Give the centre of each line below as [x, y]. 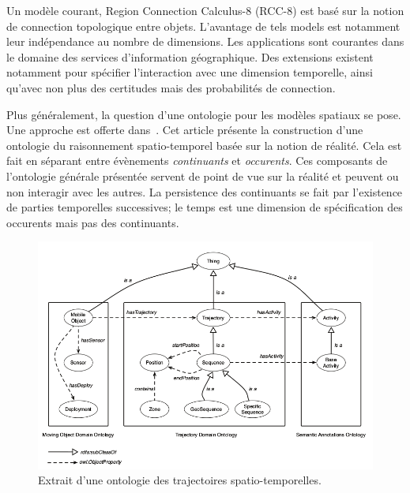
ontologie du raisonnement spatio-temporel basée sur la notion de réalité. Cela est [204, 145]
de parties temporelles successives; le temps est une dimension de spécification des [205, 207]
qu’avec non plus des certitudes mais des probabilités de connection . [171, 87]
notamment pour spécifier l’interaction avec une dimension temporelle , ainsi [190, 72]
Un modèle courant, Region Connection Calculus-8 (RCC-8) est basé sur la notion [205, 10]
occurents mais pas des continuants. [93, 222]
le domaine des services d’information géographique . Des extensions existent [190, 56]
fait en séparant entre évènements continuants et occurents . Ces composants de [197, 161]
